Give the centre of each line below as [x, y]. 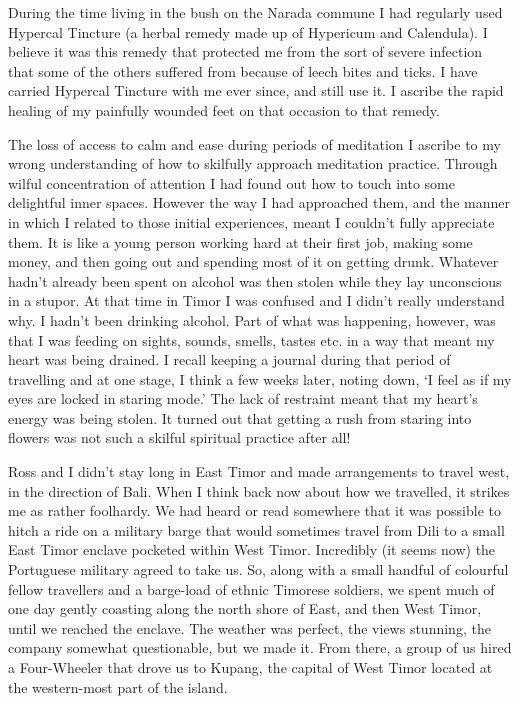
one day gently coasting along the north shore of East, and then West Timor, [245, 608]
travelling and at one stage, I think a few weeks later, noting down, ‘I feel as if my [260, 378]
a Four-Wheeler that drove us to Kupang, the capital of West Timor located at [250, 667]
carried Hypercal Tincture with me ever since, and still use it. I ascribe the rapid [256, 90]
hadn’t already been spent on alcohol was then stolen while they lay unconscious [255, 280]
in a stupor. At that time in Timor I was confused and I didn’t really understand [256, 300]
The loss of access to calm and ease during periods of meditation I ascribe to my [254, 143]
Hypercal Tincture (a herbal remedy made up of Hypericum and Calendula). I [248, 31]
